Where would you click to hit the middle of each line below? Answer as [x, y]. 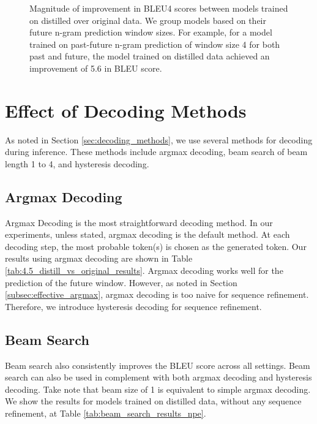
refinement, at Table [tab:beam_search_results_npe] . [106, 413]
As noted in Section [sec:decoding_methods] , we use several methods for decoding [159, 139]
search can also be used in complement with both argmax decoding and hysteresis [158, 377]
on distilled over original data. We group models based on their [148, 20]
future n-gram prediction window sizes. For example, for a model [151, 32]
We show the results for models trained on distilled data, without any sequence [153, 401]
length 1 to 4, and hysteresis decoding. [77, 163]
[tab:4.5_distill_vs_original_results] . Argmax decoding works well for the [144, 271]
